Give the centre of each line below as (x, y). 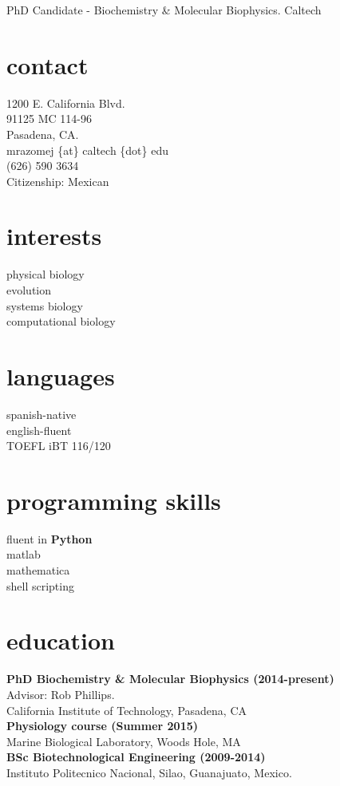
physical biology (45, 274)
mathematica (38, 570)
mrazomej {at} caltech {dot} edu (88, 150)
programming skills (114, 500)
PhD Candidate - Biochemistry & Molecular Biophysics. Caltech (164, 10)
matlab (24, 554)
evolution (29, 290)
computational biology (61, 321)
